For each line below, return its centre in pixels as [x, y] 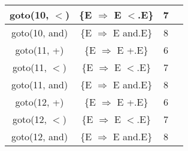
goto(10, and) [40, 33]
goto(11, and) [40, 84]
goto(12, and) [40, 136]
